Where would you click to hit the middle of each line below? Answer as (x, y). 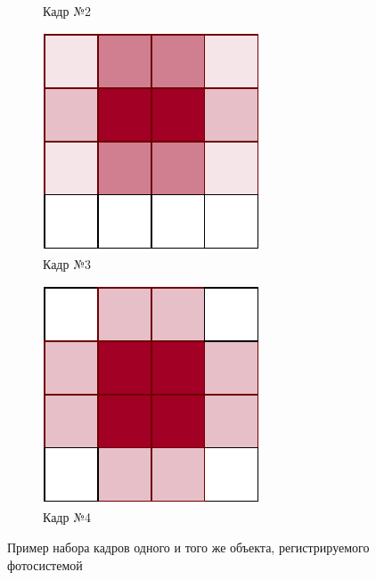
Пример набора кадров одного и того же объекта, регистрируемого (188, 547)
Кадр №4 (67, 517)
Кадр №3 (67, 264)
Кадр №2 (67, 11)
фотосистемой (45, 564)
